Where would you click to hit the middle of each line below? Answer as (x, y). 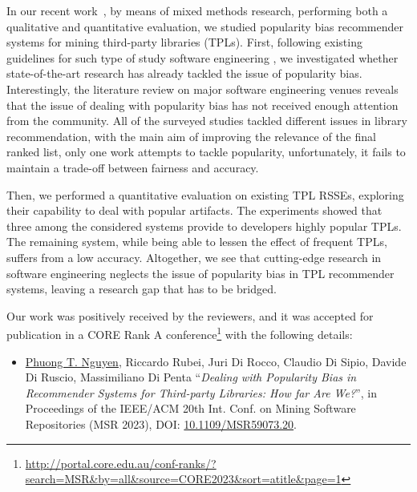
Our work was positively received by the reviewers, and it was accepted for (190, 315)
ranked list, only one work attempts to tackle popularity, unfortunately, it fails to (206, 152)
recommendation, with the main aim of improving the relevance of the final (191, 136)
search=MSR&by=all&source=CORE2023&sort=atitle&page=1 (183, 479)
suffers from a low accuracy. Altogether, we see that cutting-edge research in (194, 257)
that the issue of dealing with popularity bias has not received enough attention (202, 105)
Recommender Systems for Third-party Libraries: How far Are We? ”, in (201, 392)
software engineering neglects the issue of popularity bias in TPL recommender (200, 273)
